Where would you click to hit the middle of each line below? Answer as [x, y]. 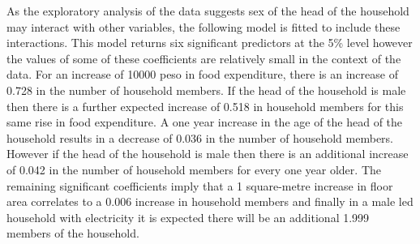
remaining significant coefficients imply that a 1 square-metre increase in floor [200, 185]
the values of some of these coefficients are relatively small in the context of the [204, 58]
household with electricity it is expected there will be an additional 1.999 [188, 217]
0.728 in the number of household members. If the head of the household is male [206, 90]
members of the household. [73, 233]
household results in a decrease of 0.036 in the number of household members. [200, 137]
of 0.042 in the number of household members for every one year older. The [194, 169]
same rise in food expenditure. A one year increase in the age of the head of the [205, 122]
